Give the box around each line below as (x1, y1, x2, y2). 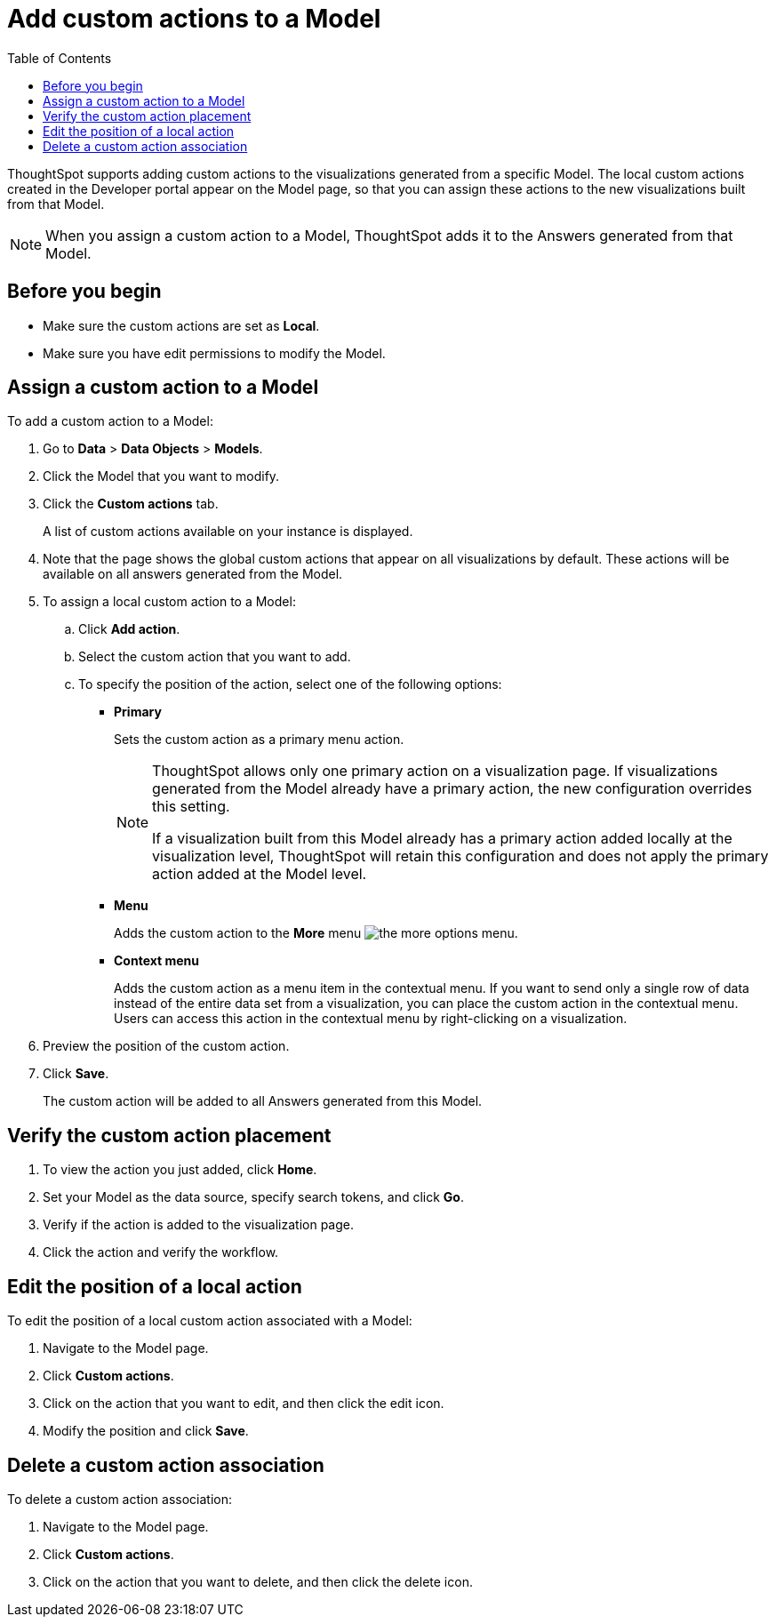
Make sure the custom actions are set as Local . (43, 317, 320, 333)
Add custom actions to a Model (7, 4, 381, 34)
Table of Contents (7, 50, 112, 66)
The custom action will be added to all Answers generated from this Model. (43, 1093, 483, 1109)
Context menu (114, 953, 200, 969)
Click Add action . (78, 621, 180, 637)
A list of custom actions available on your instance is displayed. (43, 524, 413, 540)
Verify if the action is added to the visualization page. (43, 1217, 355, 1233)
